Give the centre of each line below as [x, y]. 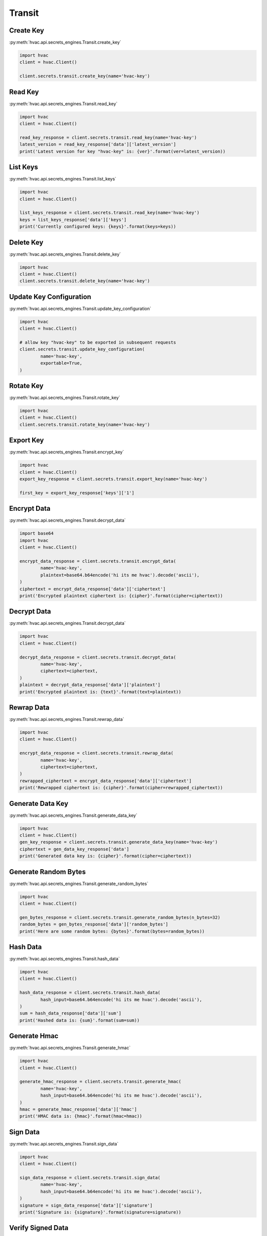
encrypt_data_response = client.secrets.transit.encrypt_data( [98, 561]
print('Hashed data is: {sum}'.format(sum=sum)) [80, 1020]
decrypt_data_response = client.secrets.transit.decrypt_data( [98, 657]
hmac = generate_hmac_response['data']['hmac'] [78, 1109]
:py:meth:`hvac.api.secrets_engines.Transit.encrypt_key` [67, 452]
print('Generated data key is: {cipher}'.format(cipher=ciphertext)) [106, 856]
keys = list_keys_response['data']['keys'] [73, 220]
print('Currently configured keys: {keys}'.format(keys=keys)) [98, 227]
